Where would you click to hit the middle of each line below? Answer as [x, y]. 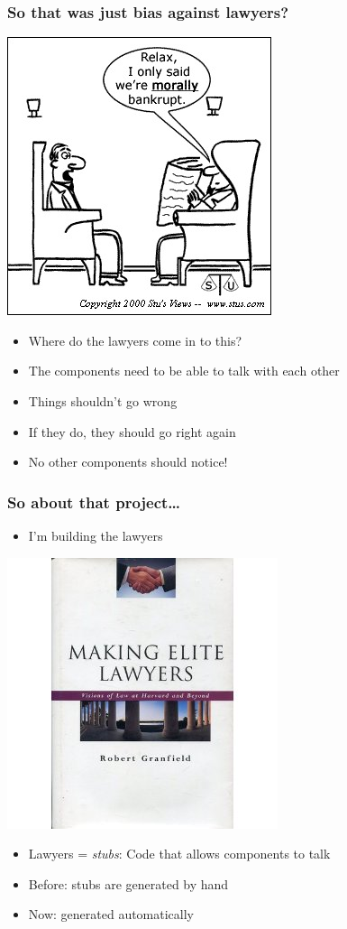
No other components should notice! [128, 462]
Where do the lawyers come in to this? [135, 340]
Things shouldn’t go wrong [103, 401]
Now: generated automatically [111, 914]
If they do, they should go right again [132, 431]
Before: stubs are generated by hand [128, 883]
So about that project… [94, 502]
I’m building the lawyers [96, 535]
